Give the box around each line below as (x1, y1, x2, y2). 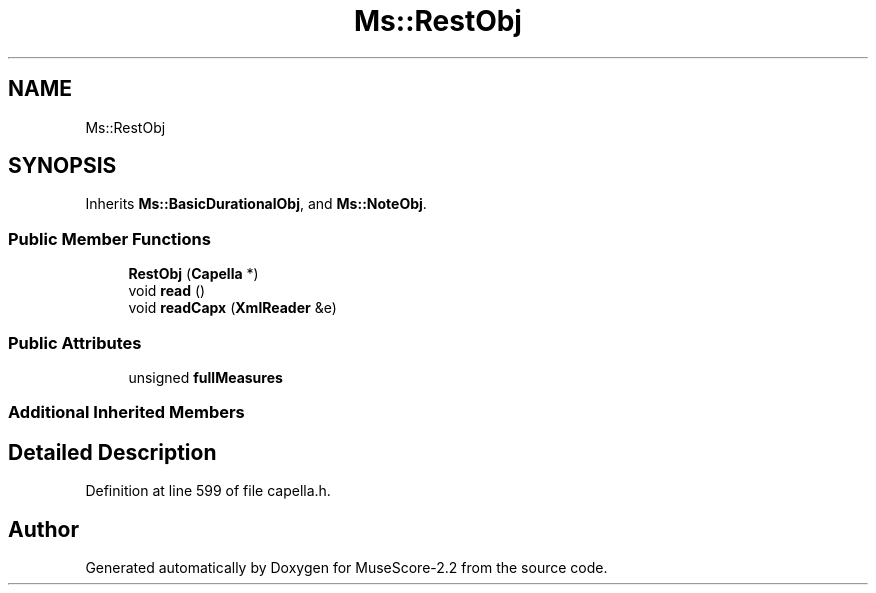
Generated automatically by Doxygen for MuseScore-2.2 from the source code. (85, 559, 608, 576)
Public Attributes (8, 332, 142, 353)
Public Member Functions (8, 228, 211, 249)
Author (8, 516, 79, 542)
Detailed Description (8, 439, 217, 465)
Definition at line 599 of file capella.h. (85, 482, 331, 500)
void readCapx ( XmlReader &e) (128, 299, 337, 317)
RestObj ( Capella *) (128, 265, 259, 283)
